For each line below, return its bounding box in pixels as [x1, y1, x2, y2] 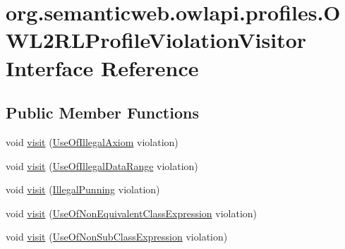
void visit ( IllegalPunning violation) [6, 182, 160, 197]
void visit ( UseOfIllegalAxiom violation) [6, 134, 178, 149]
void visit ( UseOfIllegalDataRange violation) [6, 158, 198, 173]
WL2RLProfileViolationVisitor [6, 25, 307, 54]
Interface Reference [6, 53, 199, 82]
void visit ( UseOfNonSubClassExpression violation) [6, 229, 228, 244]
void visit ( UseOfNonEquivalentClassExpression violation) [6, 205, 258, 220]
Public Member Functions [6, 102, 199, 123]
